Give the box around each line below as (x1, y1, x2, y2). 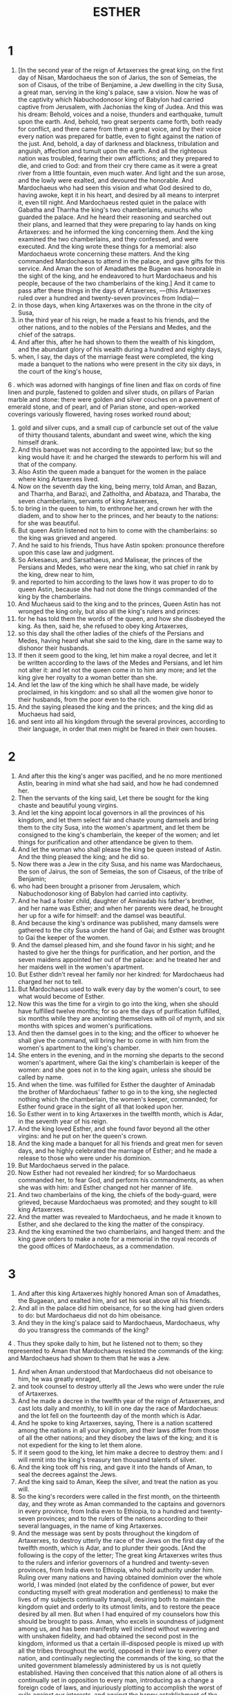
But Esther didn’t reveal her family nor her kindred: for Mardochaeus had (17, 970, 224, 979)
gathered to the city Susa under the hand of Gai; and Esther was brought (17, 926, 225, 934)
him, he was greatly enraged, (17, 1374, 101, 1383)
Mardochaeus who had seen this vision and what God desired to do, (17, 183, 213, 192)
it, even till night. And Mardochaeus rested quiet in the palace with (17, 198, 206, 206)
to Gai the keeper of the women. (17, 933, 110, 941)
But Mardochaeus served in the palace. (17, 1161, 130, 1169)
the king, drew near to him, (17, 570, 95, 578)
